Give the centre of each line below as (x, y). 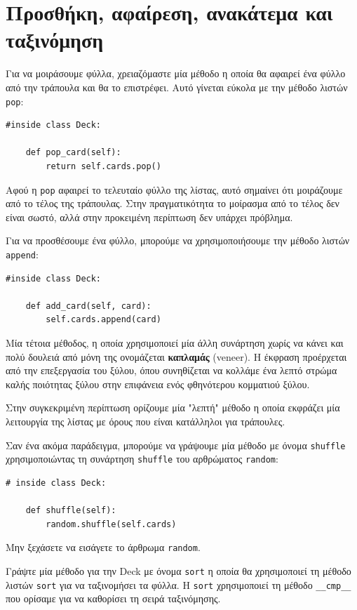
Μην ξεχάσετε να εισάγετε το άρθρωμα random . (103, 547)
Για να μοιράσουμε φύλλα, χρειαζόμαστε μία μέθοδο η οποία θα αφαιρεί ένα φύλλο (176, 73)
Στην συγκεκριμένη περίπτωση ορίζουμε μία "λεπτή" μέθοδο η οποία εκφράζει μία (173, 407)
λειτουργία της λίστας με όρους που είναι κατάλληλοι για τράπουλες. (146, 421)
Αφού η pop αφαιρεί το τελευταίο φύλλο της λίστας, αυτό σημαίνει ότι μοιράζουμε (174, 189)
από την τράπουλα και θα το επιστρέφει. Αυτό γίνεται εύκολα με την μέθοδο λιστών (177, 87)
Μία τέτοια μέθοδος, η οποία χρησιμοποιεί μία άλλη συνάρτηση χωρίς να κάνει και (175, 343)
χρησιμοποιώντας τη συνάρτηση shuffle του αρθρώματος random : (142, 459)
